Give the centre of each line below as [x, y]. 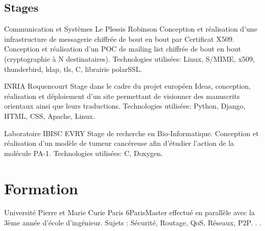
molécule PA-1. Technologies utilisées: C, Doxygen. [83, 153]
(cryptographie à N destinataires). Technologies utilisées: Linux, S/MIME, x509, [129, 58]
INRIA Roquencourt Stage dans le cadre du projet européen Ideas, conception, [127, 86]
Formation [41, 188]
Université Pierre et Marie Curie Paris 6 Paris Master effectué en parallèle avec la [129, 212]
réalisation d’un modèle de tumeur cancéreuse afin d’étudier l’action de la [119, 143]
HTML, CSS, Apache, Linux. [50, 116]
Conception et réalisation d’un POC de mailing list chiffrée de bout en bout [123, 49]
